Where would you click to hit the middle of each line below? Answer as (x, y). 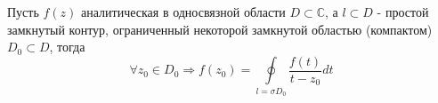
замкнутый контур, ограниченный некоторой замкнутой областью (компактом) (220, 29)
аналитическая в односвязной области (183, 12)
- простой (403, 12)
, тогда (67, 47)
